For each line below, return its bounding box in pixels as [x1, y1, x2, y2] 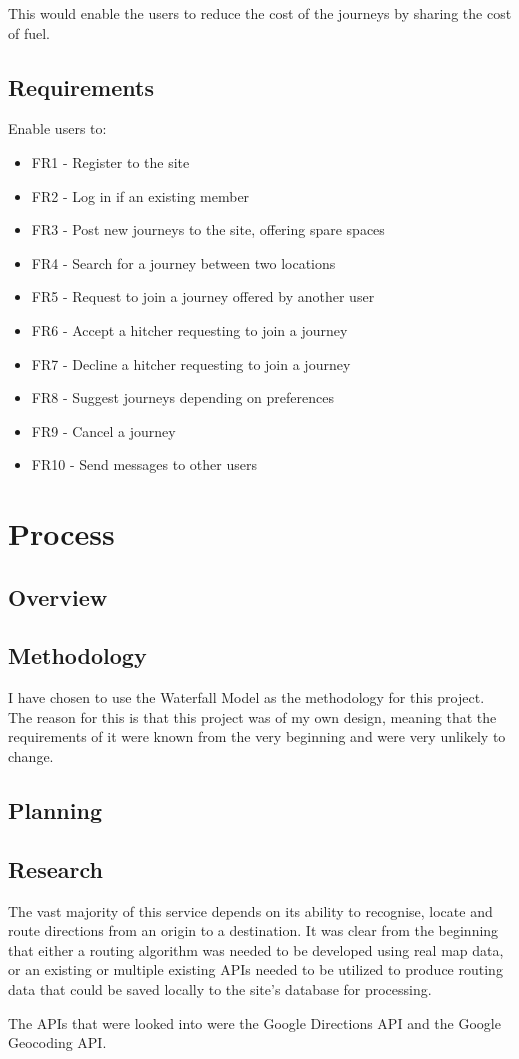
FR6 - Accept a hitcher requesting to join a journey [31, 319, 348, 340]
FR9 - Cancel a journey [31, 420, 176, 441]
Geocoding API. [8, 1032, 107, 1053]
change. [8, 746, 54, 767]
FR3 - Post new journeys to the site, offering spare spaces [31, 219, 385, 240]
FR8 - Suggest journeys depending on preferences [31, 387, 334, 408]
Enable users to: [8, 118, 107, 139]
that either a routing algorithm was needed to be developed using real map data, [8, 939, 504, 960]
